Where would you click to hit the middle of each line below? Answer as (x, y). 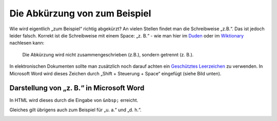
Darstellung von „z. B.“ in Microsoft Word (77, 88)
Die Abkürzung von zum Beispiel (80, 13)
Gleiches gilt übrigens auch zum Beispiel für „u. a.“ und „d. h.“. (75, 110)
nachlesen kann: (27, 43)
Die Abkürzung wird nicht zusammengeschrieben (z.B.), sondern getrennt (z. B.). (108, 54)
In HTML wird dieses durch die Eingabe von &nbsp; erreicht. (74, 100)
